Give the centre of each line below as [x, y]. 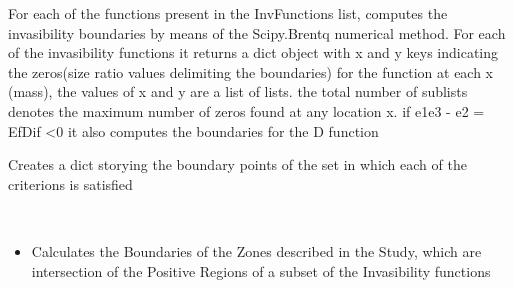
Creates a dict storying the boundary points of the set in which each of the [237, 164]
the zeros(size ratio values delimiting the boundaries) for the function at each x [251, 71]
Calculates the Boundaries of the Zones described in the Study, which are [256, 250]
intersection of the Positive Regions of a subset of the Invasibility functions [261, 270]
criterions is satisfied [70, 183]
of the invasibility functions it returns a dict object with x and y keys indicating [253, 52]
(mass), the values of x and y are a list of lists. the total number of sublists [238, 91]
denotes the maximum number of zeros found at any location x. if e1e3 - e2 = [246, 110]
